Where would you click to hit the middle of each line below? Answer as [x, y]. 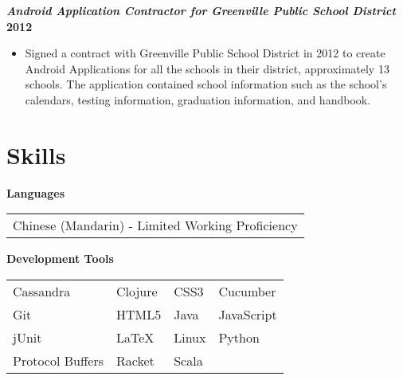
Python [239, 337]
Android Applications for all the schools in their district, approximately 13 [207, 68]
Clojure [137, 291]
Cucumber [247, 291]
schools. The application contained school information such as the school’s [206, 84]
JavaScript [248, 314]
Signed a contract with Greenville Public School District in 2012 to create [205, 53]
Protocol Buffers [58, 360]
